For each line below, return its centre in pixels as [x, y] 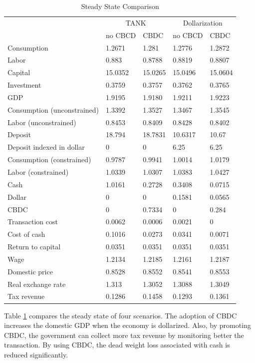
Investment [24, 85]
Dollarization [203, 22]
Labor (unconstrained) [42, 122]
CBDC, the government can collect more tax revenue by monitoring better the [124, 335]
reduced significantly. [36, 354]
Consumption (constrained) [49, 159]
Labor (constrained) [38, 171]
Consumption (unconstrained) [53, 109]
